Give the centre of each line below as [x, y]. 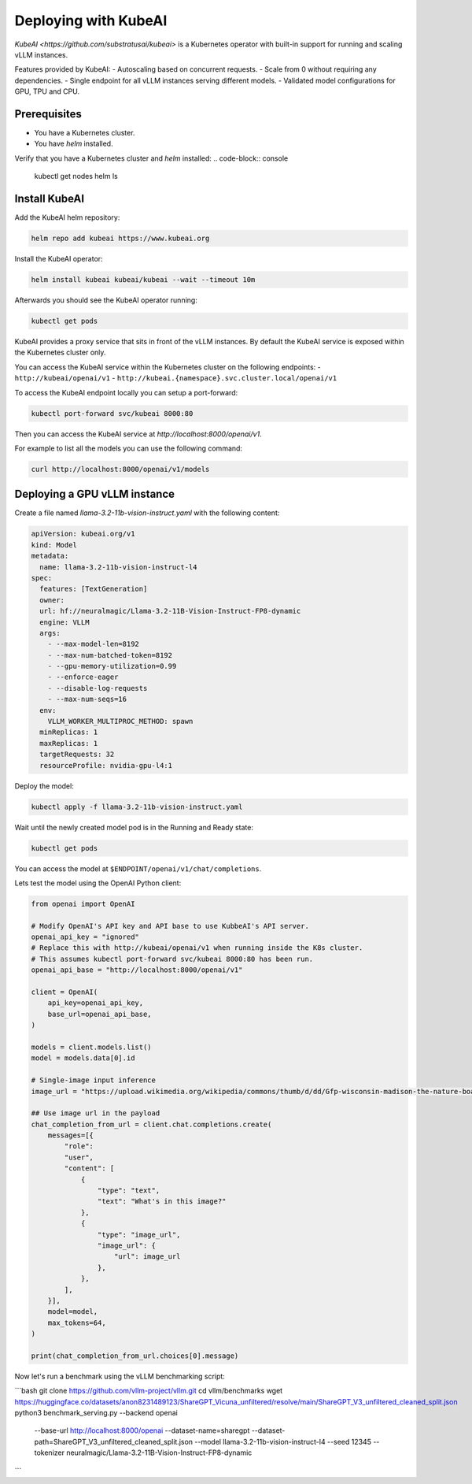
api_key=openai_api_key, [96, 1003]
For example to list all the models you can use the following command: [129, 448]
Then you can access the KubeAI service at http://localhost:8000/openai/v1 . [138, 434]
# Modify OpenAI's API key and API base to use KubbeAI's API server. [170, 926]
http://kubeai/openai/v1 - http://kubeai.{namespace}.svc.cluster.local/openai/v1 [176, 378]
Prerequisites [48, 114]
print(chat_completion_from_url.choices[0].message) [135, 1356]
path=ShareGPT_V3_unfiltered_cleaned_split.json [113, 1441]
